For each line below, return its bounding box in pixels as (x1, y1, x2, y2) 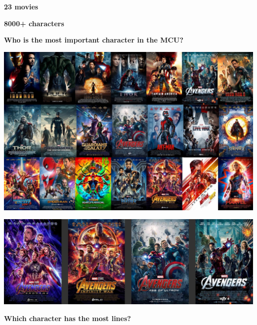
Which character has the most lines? (4, 313, 131, 323)
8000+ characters (4, 18, 64, 28)
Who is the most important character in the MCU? (4, 35, 184, 45)
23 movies (4, 1, 39, 11)
